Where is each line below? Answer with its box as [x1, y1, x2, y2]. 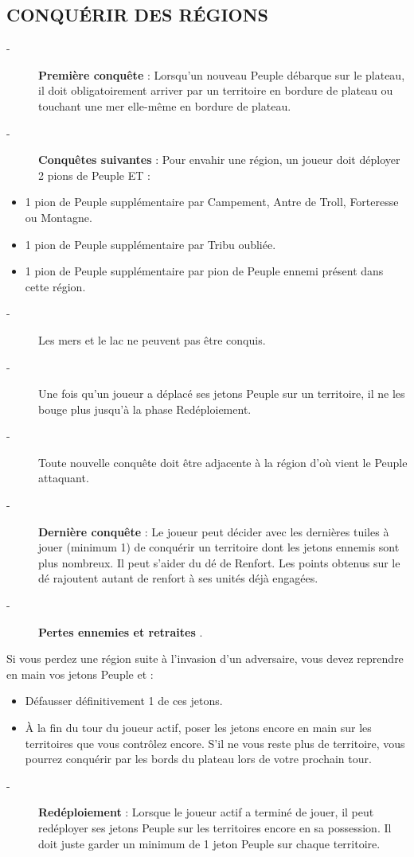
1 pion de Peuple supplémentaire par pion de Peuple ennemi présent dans [25, 263, 384, 279]
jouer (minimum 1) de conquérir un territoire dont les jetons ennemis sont [38, 539, 400, 555]
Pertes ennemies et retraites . [38, 623, 203, 640]
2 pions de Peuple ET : [38, 166, 150, 183]
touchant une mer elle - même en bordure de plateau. [38, 97, 291, 114]
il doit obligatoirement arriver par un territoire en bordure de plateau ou [38, 82, 393, 99]
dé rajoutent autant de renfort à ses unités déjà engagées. [38, 570, 318, 586]
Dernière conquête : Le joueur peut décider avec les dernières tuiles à [38, 523, 389, 540]
